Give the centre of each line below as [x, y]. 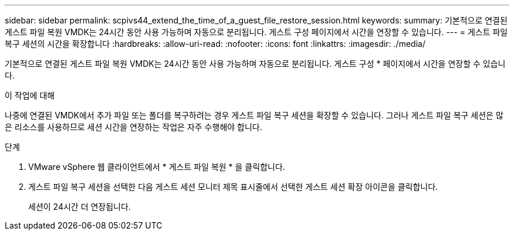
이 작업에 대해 [30, 95]
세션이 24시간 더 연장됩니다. [80, 207]
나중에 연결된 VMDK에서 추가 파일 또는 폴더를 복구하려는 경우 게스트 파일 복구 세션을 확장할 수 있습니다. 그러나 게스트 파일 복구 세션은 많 [254, 115]
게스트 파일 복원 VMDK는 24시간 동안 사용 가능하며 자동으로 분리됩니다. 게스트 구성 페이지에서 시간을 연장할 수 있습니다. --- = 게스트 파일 [256, 32]
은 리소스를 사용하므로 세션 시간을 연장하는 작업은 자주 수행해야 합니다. [133, 127]
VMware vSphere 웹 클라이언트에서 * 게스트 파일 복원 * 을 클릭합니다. [157, 167]
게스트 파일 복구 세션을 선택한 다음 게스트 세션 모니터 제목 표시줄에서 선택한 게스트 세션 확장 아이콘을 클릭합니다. [233, 187]
